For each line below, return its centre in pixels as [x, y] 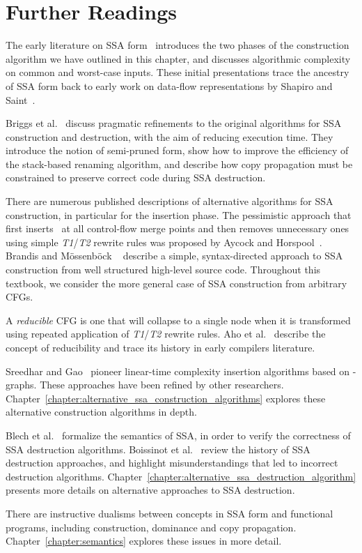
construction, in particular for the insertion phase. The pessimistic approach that [179, 214]
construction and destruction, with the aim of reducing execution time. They [170, 136]
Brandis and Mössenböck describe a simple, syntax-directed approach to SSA [174, 256]
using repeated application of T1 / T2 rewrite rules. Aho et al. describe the [166, 334]
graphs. [21, 385]
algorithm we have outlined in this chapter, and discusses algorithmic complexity [178, 58]
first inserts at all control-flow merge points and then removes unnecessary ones [178, 228]
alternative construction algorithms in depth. [101, 412]
